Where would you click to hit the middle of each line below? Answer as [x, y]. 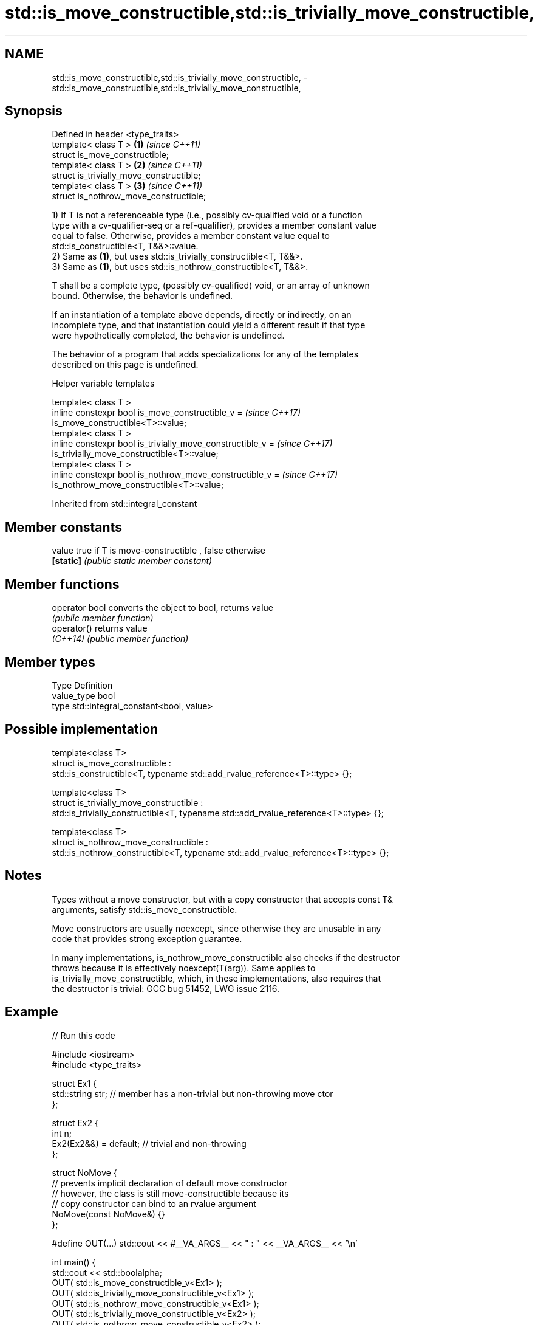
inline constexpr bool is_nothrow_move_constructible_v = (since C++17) [195, 475]
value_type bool [83, 695]
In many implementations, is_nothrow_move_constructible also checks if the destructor [226, 957]
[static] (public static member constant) [132, 561]
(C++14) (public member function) [120, 639]
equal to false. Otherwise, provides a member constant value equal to [191, 236]
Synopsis [34, 111]
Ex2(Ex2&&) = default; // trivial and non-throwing [149, 1143]
